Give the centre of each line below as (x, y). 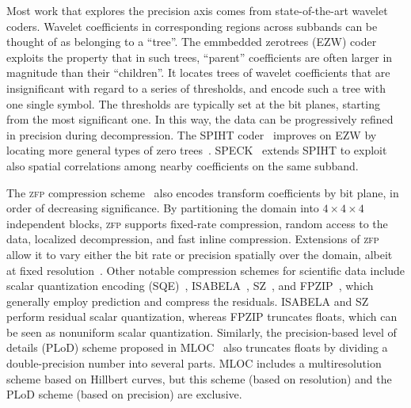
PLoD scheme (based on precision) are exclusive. (124, 394)
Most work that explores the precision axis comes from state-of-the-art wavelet (197, 10)
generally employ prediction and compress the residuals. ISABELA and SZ (188, 301)
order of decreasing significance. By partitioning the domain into (163, 208)
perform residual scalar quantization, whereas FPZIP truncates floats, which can (202, 316)
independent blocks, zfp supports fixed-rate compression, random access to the (197, 223)
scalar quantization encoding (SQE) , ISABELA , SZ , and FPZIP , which (190, 286)
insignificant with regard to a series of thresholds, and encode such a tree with (196, 88)
